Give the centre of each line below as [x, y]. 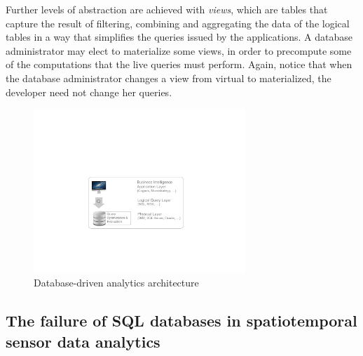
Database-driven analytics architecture [116, 283]
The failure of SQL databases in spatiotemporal [181, 321]
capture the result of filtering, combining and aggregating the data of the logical [178, 23]
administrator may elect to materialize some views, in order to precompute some [179, 50]
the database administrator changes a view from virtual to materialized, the [169, 78]
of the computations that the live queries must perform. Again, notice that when [179, 64]
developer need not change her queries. [89, 92]
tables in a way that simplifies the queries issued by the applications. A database [179, 37]
